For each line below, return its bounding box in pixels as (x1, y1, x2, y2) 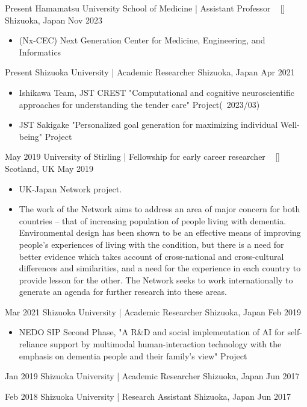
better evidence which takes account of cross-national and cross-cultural (19, 250, 284, 262)
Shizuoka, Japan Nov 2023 (5, 13, 103, 26)
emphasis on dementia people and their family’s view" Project (19, 349, 247, 362)
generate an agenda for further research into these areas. (19, 285, 227, 298)
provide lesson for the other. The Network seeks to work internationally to (19, 273, 293, 286)
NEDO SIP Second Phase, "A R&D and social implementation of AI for (19, 326, 285, 338)
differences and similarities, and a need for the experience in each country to (19, 262, 301, 274)
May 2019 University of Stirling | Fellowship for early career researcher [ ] (5, 150, 280, 163)
